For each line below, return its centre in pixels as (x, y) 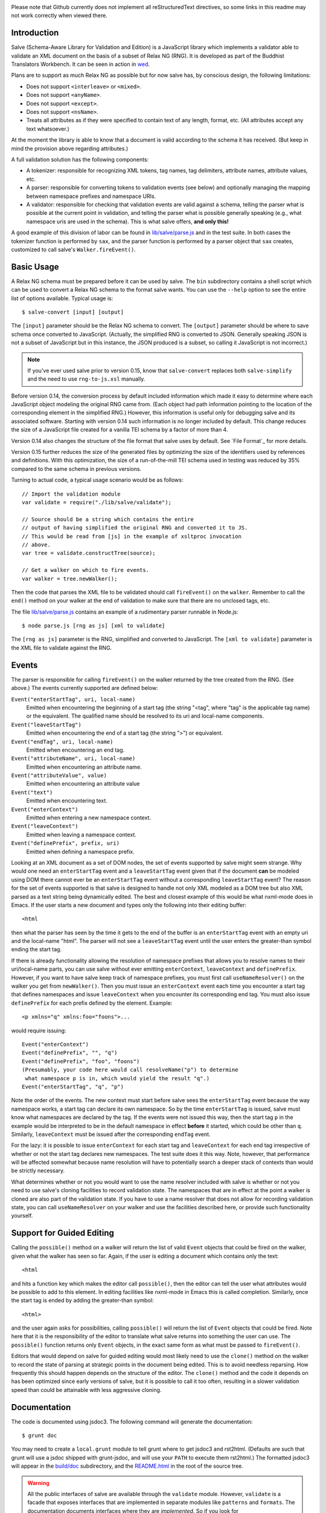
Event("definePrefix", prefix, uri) (66, 843)
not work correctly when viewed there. (59, 16)
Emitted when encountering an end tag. (75, 750)
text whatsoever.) (48, 129)
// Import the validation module (71, 494)
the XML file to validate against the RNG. (62, 648)
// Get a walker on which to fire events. (86, 570)
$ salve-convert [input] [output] (73, 312)
